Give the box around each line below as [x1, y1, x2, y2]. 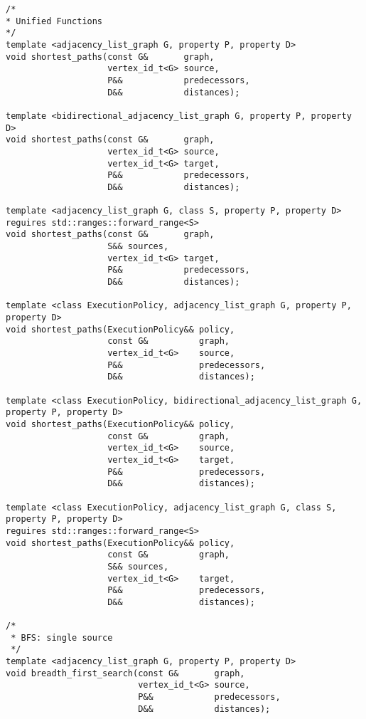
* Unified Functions [6, 16, 103, 26]
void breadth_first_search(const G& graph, [6, 668, 245, 678]
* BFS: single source [11, 632, 113, 643]
